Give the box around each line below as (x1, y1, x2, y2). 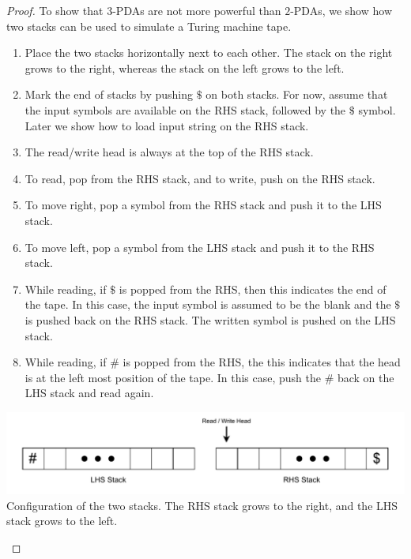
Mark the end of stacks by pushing (25, 86, 194, 103)
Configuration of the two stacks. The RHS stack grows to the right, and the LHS (6, 497, 398, 513)
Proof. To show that (6, 2, 104, 18)
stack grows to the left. (6, 512, 118, 529)
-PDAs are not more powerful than (112, 2, 281, 18)
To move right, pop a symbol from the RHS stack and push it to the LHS (25, 197, 382, 213)
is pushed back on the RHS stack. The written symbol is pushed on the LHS (25, 311, 396, 328)
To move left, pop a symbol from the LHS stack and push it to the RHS (25, 238, 375, 255)
